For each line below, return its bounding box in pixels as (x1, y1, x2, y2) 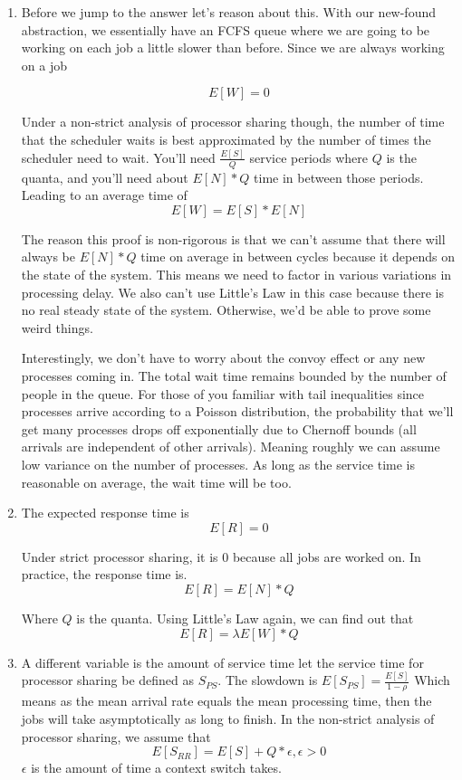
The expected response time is (21, 503, 189, 522)
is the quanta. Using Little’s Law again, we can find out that (76, 608, 414, 627)
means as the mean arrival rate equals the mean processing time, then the (21, 691, 432, 710)
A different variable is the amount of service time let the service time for (21, 652, 424, 671)
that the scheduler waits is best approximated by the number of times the (21, 129, 431, 148)
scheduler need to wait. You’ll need (21, 147, 216, 166)
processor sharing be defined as (21, 671, 195, 690)
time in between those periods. (254, 167, 424, 186)
